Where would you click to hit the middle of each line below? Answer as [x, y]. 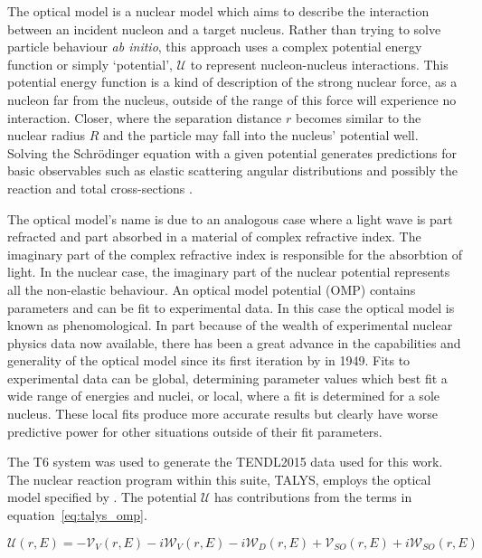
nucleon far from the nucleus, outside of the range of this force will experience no [232, 99]
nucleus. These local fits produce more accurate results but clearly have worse [222, 414]
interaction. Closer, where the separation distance [145, 117]
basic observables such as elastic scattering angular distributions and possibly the [233, 170]
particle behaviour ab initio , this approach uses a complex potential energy [215, 47]
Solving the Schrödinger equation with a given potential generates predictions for [232, 152]
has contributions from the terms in [313, 497]
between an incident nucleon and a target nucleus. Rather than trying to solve [224, 28]
